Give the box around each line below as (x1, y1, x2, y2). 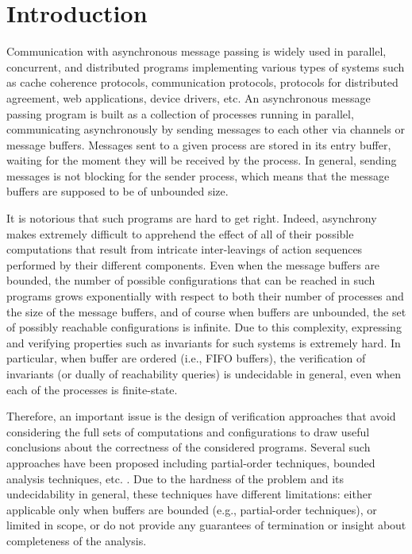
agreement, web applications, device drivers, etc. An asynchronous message (6, 89, 371, 106)
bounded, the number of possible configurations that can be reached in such (6, 272, 375, 289)
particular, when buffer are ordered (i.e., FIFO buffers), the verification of (6, 350, 366, 366)
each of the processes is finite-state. (6, 381, 178, 397)
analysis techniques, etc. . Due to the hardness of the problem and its (6, 470, 345, 486)
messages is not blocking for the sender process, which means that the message (6, 167, 390, 184)
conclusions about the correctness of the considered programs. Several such (6, 439, 371, 455)
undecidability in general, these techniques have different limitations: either (6, 486, 372, 502)
